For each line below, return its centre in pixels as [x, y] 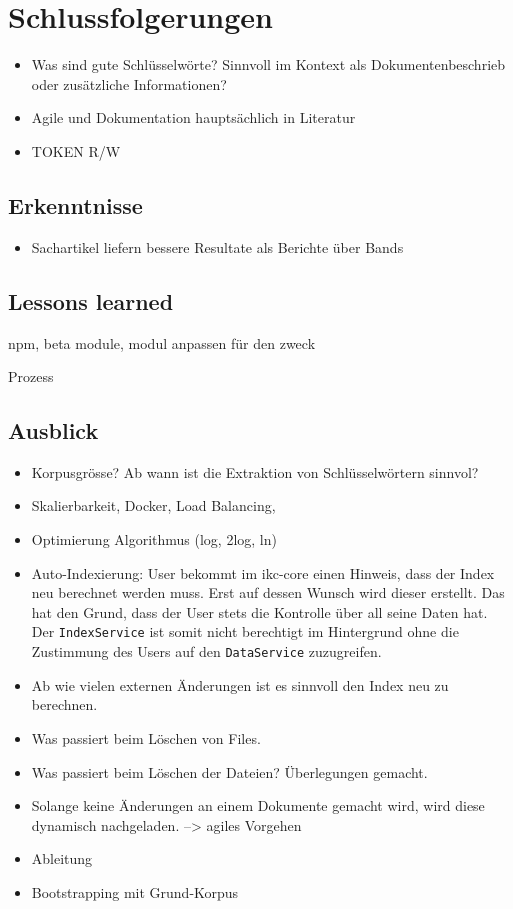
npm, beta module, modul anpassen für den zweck [162, 342]
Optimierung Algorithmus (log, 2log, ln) [154, 539]
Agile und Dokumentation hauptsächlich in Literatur [193, 117]
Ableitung [62, 858]
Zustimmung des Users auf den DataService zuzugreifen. [206, 651]
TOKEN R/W [76, 150]
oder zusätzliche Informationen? [129, 83]
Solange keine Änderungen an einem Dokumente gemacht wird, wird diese [258, 805]
